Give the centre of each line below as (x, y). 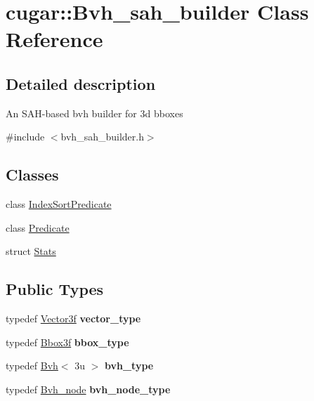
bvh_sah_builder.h (102, 137)
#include (25, 137)
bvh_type (129, 366)
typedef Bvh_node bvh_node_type (88, 389)
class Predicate (38, 227)
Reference (54, 39)
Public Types (55, 289)
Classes (32, 175)
